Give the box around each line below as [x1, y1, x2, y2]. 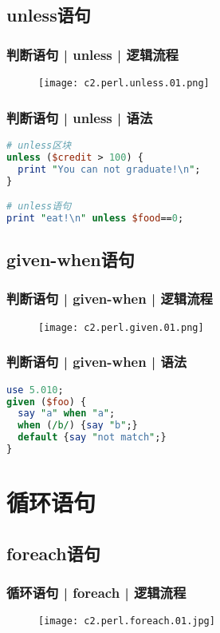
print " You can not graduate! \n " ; [18, 163, 201, 175]
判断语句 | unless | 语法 [6, 107, 153, 127]
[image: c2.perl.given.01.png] [38, 321, 204, 333]
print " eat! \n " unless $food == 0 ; [6, 212, 184, 224]
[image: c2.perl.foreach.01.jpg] [38, 615, 215, 627]
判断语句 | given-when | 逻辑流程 [6, 289, 213, 309]
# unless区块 [6, 139, 72, 151]
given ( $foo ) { [6, 396, 87, 408]
